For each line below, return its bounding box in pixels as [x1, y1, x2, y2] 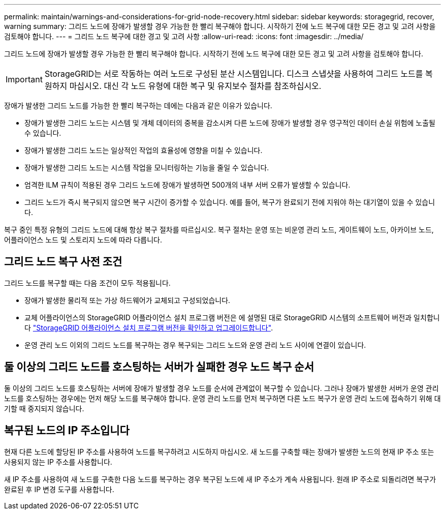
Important [6, 74, 43, 84]
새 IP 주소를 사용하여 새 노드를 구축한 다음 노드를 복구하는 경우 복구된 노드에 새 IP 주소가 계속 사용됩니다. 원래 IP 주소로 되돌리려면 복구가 [4, 474, 436, 483]
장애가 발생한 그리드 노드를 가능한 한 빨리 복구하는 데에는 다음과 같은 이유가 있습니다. [4, 101, 272, 110]
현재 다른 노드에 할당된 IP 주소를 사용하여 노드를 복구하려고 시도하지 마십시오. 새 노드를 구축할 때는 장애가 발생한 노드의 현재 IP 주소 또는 [4, 447, 434, 456]
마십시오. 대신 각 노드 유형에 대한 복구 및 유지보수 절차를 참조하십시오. [69, 81, 322, 91]
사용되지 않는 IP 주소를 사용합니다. [4, 457, 112, 466]
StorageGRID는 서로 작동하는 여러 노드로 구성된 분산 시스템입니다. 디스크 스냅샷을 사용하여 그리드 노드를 [44, 69, 423, 79]
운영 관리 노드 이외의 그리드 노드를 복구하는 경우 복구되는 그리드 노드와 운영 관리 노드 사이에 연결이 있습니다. [24, 340, 366, 349]
